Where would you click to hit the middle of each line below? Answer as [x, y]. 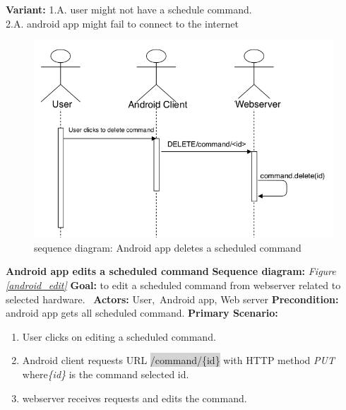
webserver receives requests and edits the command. [135, 398]
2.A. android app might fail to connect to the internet [122, 23]
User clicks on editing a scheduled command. [119, 336]
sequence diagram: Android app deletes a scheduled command [168, 247]
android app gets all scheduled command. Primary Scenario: [142, 313]
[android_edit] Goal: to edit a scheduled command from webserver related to [173, 285]
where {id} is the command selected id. [106, 374]
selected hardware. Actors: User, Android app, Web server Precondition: [172, 299]
